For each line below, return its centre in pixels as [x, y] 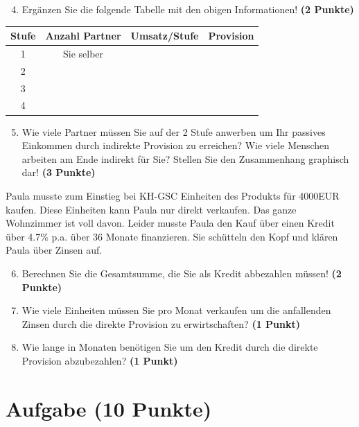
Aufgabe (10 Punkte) [109, 408]
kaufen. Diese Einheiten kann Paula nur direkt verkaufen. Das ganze [151, 209]
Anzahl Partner [83, 36]
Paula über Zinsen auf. [54, 250]
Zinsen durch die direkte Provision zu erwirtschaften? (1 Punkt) [161, 323]
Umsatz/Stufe [165, 36]
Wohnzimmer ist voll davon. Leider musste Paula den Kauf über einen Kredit [170, 223]
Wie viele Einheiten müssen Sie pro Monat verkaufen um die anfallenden [176, 310]
